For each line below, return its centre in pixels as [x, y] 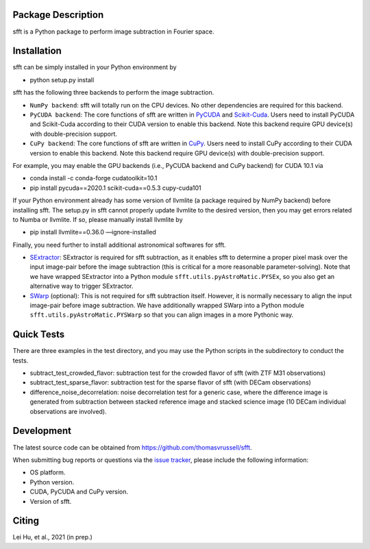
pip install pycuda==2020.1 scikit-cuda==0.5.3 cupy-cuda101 [115, 188]
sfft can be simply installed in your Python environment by [95, 67]
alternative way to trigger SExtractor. [82, 286]
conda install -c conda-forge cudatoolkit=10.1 [94, 178]
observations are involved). [69, 411]
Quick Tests [39, 335]
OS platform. [48, 472]
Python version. [52, 482]
